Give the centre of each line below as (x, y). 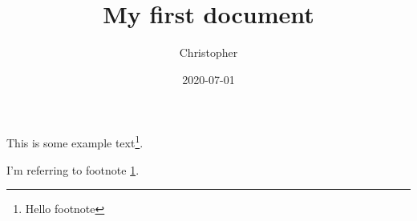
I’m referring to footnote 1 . (73, 169)
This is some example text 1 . (75, 141)
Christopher (208, 52)
